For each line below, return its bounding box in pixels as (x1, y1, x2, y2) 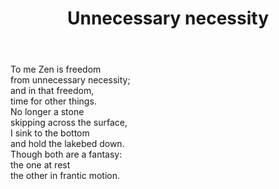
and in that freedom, (10, 85, 95, 97)
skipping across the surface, (10, 117, 128, 129)
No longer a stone (10, 106, 85, 118)
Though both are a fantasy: (10, 148, 123, 161)
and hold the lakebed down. (10, 138, 125, 150)
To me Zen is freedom (10, 63, 102, 76)
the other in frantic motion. (10, 170, 120, 182)
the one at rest (10, 159, 71, 171)
